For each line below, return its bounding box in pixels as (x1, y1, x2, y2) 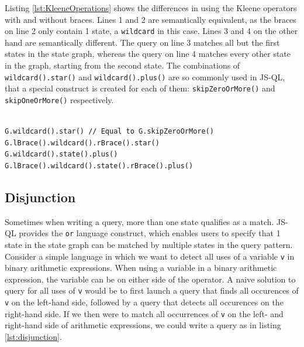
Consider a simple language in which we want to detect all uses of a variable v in (5, 250, 295, 262)
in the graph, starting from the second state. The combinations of (5, 59, 240, 72)
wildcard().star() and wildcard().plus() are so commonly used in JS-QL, (5, 70, 285, 83)
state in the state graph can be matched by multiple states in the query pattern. (5, 239, 293, 251)
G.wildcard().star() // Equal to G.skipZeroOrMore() (5, 127, 214, 136)
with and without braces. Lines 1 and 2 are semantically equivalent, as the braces (5, 13, 296, 25)
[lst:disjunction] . (5, 331, 62, 343)
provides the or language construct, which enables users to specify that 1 (19, 227, 281, 239)
